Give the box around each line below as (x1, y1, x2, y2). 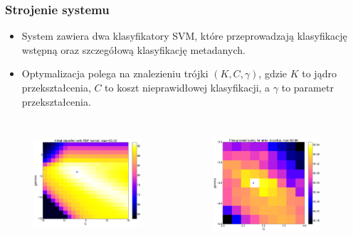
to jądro (302, 66, 337, 81)
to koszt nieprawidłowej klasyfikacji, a (105, 80, 270, 94)
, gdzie (258, 66, 288, 81)
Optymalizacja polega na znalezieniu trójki (21, 66, 209, 81)
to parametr (281, 80, 334, 94)
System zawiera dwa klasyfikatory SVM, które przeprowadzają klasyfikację (21, 28, 347, 43)
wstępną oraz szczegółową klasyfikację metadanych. (21, 42, 246, 57)
